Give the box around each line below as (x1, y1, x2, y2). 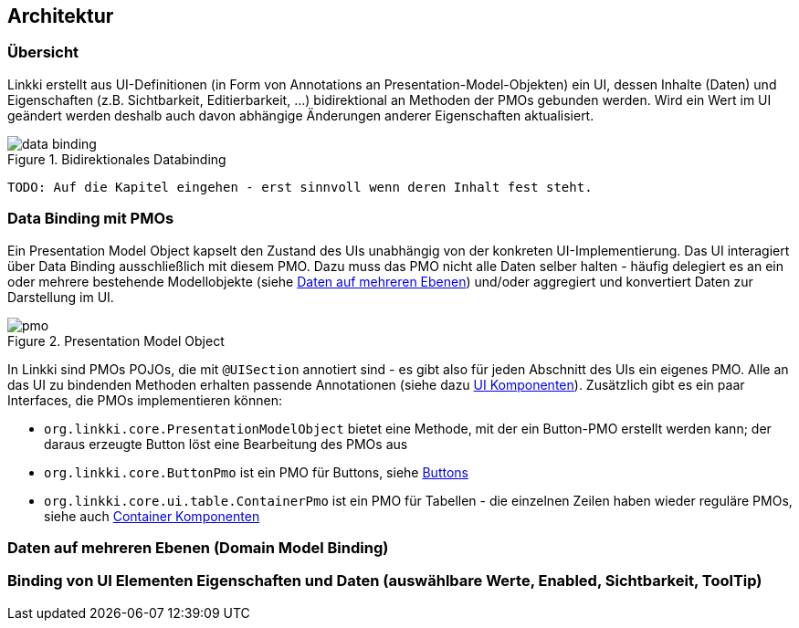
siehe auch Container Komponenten (44, 508, 260, 524)
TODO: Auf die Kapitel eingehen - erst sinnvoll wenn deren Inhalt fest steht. (7, 179, 593, 194)
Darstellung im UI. (7, 288, 114, 305)
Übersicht (7, 43, 79, 62)
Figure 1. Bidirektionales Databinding (7, 151, 226, 167)
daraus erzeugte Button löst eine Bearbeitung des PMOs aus (44, 435, 408, 452)
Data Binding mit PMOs (7, 209, 174, 228)
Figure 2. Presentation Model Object (7, 332, 225, 349)
